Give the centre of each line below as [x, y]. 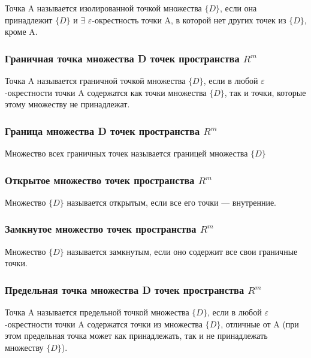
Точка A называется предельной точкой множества [97, 312]
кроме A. [21, 31]
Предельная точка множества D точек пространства [125, 289]
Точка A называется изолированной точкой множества [103, 8]
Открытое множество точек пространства [100, 180]
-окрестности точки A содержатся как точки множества [106, 92]
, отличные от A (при [260, 324]
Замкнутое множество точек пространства [101, 229]
